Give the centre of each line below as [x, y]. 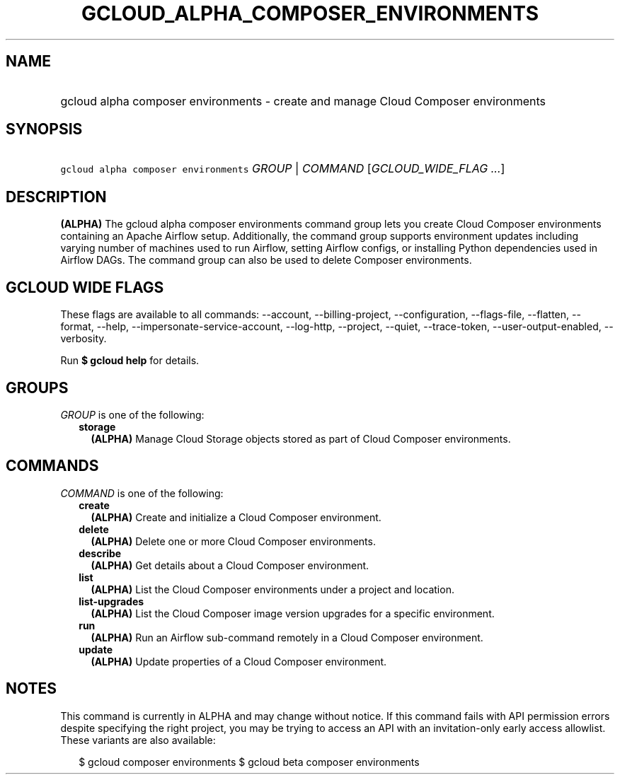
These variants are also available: [138, 740]
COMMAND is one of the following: [142, 493]
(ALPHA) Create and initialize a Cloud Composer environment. [236, 517]
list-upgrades [111, 601]
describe [100, 553]
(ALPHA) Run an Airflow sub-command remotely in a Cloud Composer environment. [287, 637]
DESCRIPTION [56, 197]
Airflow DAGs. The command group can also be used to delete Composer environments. [266, 260]
